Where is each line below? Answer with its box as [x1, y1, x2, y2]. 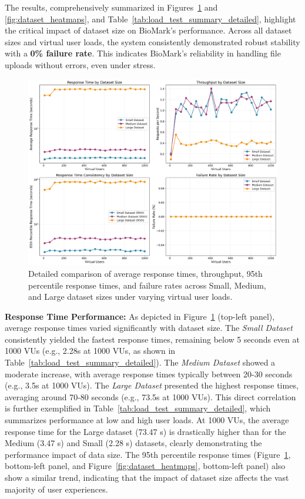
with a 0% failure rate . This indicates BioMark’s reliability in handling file [5, 47, 281, 59]
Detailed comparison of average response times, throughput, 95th [28, 267, 263, 279]
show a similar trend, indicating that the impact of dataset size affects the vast [5, 471, 289, 483]
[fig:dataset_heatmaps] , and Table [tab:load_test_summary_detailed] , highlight [5, 12, 296, 25]
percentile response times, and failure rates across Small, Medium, [28, 279, 266, 291]
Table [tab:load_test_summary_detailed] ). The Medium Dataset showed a [5, 356, 276, 369]
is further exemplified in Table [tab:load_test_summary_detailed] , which [5, 402, 271, 414]
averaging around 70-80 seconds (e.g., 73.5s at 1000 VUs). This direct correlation [5, 390, 296, 403]
